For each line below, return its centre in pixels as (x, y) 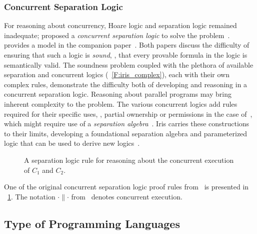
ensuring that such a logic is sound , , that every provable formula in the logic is (126, 55)
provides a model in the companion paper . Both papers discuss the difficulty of (127, 45)
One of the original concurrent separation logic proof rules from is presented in (126, 187)
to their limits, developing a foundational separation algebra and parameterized (126, 133)
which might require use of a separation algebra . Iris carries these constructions (127, 124)
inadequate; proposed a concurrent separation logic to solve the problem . (117, 35)
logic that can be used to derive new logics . (72, 143)
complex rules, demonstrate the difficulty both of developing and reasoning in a (126, 84)
